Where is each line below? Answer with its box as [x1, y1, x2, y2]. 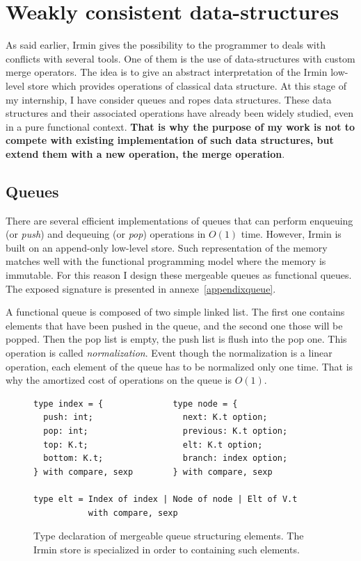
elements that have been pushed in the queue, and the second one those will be [6, 318, 343, 332]
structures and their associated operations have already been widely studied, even [6, 106, 353, 120]
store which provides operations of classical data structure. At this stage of [27, 78, 346, 92]
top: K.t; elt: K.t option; [43, 439, 263, 450]
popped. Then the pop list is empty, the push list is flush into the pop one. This [6, 332, 347, 346]
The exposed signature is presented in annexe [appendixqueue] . [6, 281, 276, 295]
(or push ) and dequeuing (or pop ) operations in [6, 227, 206, 241]
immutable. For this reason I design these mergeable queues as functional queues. [6, 268, 352, 282]
